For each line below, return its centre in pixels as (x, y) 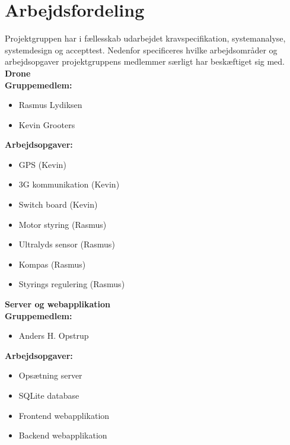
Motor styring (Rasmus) (63, 224)
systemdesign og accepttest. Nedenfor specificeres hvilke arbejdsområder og (141, 50)
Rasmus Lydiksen (50, 105)
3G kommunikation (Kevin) (69, 184)
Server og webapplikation (58, 304)
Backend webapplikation (63, 435)
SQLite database (49, 395)
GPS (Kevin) (42, 164)
